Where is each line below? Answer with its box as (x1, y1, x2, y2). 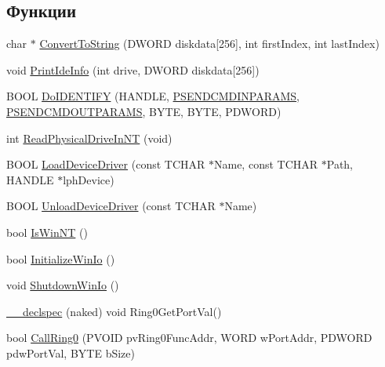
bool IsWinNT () (6, 223, 88, 240)
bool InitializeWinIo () (6, 250, 115, 267)
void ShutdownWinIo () (6, 277, 119, 293)
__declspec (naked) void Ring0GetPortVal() (6, 303, 222, 319)
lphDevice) (63, 171, 114, 187)
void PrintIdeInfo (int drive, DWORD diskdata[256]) (6, 61, 260, 78)
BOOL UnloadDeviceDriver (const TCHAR (6, 198, 216, 214)
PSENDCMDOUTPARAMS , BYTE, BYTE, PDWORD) (6, 103, 281, 119)
